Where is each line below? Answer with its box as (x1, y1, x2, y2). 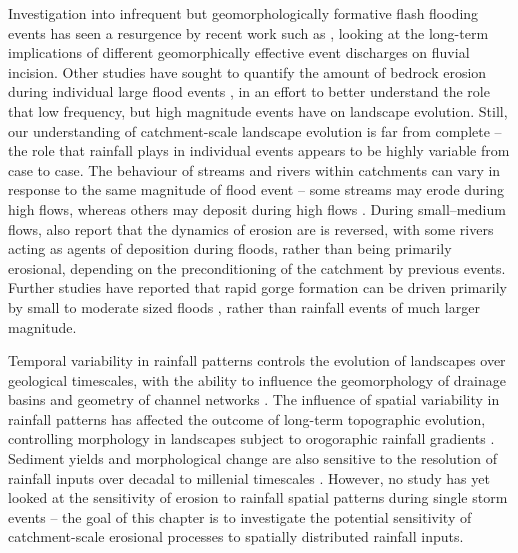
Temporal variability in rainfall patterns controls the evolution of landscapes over (8, 350, 506, 371)
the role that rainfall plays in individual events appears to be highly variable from (8, 140, 510, 161)
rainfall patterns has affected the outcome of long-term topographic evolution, (8, 408, 486, 429)
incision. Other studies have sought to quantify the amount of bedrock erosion (8, 61, 487, 82)
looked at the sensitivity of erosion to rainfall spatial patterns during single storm (8, 487, 508, 508)
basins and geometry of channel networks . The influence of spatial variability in (8, 389, 500, 410)
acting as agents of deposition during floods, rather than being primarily (8, 238, 452, 259)
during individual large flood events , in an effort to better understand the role (8, 81, 490, 102)
